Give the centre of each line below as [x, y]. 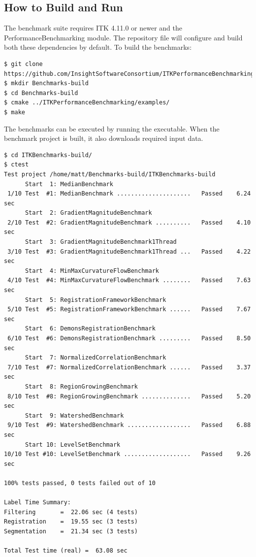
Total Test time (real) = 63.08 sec [66, 551]
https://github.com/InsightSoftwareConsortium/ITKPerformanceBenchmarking [129, 74]
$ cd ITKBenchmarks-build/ [48, 155]
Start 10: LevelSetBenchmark [73, 444]
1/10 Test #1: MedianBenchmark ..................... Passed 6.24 [129, 194]
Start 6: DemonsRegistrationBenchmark [90, 329]
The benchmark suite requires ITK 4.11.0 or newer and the [93, 28]
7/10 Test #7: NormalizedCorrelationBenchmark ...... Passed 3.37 [129, 367]
